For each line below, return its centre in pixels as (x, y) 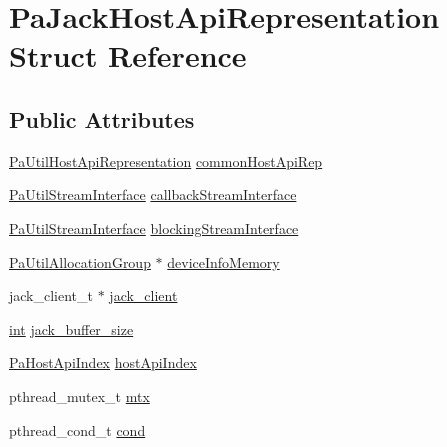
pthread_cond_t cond (77, 429)
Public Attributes (102, 118)
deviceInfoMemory (223, 261)
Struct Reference (128, 55)
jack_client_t (51, 295)
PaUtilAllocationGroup (80, 261)
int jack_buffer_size (71, 328)
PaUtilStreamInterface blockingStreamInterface (154, 227)
